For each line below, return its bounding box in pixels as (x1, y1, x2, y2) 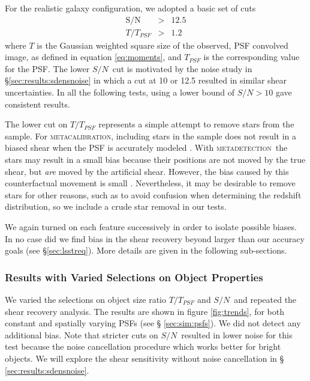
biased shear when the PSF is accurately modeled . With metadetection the (5, 141, 288, 154)
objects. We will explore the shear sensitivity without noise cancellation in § (5, 352, 284, 364)
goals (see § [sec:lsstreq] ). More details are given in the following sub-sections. (5, 244, 287, 257)
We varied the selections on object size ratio (5, 293, 166, 305)
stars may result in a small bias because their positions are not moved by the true (5, 153, 306, 165)
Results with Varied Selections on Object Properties (5, 269, 263, 284)
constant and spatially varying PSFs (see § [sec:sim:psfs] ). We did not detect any (5, 317, 301, 329)
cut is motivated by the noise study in (112, 62, 252, 75)
